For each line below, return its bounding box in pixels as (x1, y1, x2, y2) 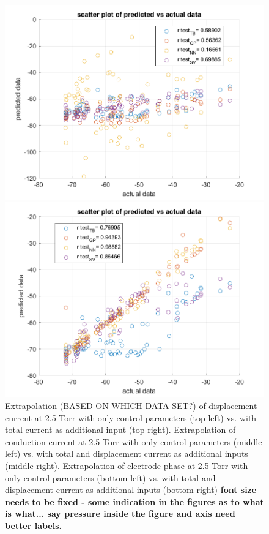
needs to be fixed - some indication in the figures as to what (5, 495, 264, 508)
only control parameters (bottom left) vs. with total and (5, 471, 216, 484)
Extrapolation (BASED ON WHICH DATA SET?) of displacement (5, 399, 257, 412)
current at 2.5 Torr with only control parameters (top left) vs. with (5, 411, 257, 424)
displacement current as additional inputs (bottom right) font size (5, 483, 257, 496)
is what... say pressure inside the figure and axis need (5, 507, 235, 520)
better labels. (5, 519, 62, 532)
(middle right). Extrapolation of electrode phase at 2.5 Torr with (5, 459, 248, 472)
